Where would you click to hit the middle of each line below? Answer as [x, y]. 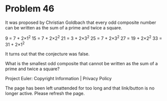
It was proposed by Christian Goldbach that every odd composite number [81, 22]
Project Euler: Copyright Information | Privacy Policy [59, 79]
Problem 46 [30, 9]
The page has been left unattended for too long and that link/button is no [80, 88]
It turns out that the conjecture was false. [47, 54]
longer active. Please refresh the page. [45, 94]
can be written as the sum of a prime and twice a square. [64, 27]
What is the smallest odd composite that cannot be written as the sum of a [82, 64]
